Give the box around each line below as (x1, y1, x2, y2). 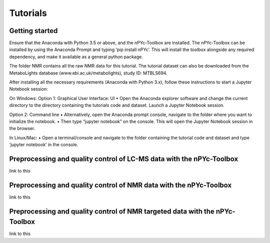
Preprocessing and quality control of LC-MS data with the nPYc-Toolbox (9, 154, 238, 163)
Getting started (9, 26, 58, 35)
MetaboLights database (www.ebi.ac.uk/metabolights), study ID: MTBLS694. (9, 70, 167, 76)
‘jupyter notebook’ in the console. (9, 141, 78, 147)
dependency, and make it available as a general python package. (9, 53, 143, 59)
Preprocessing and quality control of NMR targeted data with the (9, 207, 215, 215)
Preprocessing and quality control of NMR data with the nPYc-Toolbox (9, 180, 232, 189)
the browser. (9, 125, 35, 131)
